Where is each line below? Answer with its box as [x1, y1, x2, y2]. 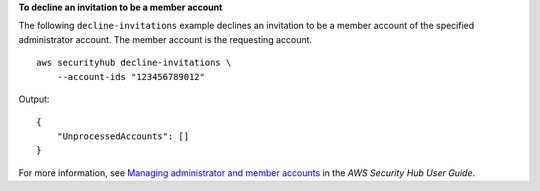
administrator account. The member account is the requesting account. [18, 33, 313, 45]
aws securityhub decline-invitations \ [36, 57, 232, 69]
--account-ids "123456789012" [56, 71, 205, 82]
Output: [18, 93, 50, 105]
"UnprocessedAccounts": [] [56, 130, 190, 142]
